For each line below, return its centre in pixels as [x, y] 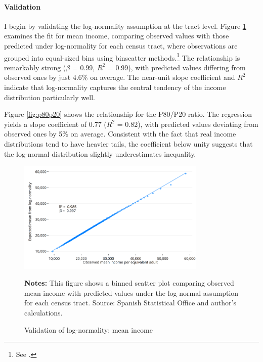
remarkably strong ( [35, 67]
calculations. [43, 312]
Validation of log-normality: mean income [89, 329]
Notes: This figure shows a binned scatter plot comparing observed [129, 283]
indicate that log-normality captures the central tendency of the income [115, 87]
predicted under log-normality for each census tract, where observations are [121, 45]
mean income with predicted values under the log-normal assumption [131, 292]
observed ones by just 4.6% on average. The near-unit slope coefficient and [120, 77]
